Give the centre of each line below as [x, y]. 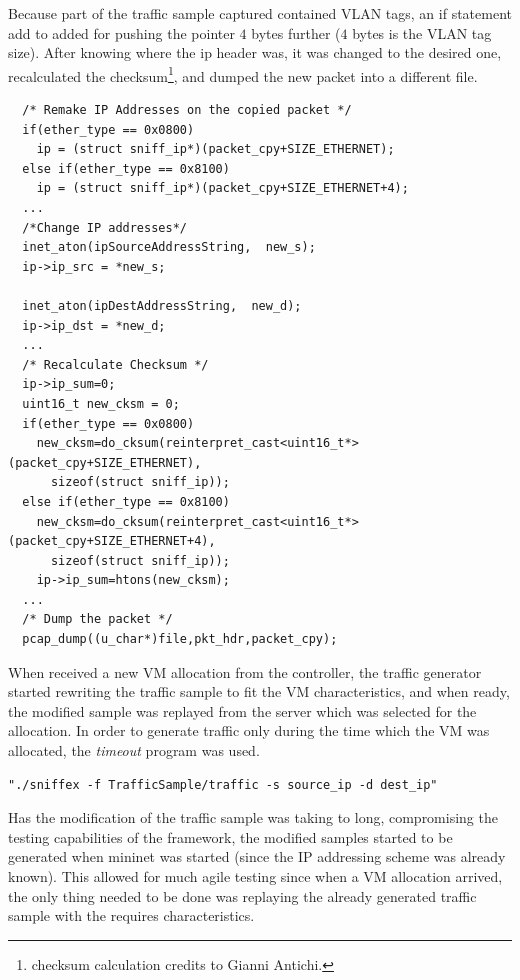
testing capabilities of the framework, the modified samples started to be [230, 836]
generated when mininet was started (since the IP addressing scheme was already [257, 856]
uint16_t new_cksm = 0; [101, 403]
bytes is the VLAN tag [422, 32]
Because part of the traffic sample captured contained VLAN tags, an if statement [260, 13]
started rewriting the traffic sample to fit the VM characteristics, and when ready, [259, 691]
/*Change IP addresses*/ [104, 227]
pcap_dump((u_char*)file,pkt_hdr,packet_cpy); [180, 639]
